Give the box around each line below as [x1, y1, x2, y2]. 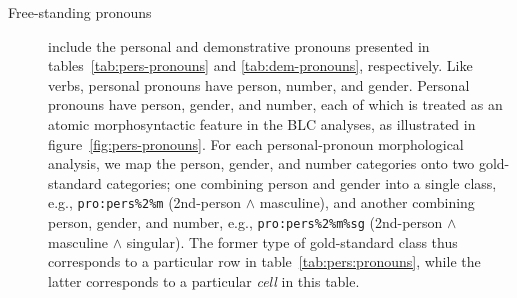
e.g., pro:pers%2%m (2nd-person [48, 192, 241, 213]
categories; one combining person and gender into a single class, [106, 172, 497, 193]
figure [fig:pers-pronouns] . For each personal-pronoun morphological [48, 133, 464, 154]
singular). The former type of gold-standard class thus [126, 231, 458, 252]
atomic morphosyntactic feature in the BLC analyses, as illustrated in [48, 113, 476, 134]
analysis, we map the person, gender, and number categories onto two [48, 153, 475, 174]
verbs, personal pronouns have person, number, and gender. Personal [48, 74, 470, 95]
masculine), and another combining [259, 192, 475, 213]
